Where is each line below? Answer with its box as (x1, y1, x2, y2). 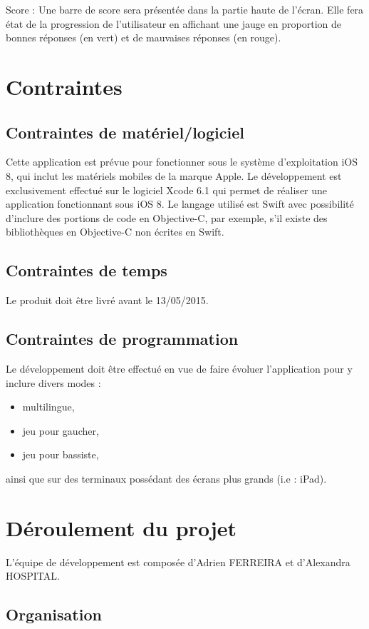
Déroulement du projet (6, 513, 237, 542)
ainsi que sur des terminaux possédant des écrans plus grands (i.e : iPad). (6, 471, 327, 485)
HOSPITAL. (6, 568, 60, 583)
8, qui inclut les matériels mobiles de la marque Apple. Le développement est (6, 168, 342, 183)
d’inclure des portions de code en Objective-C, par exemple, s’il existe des (6, 210, 328, 225)
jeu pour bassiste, (22, 447, 99, 462)
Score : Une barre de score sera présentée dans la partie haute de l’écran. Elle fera (6, 2, 364, 16)
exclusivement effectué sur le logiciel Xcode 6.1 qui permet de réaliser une (6, 182, 328, 197)
